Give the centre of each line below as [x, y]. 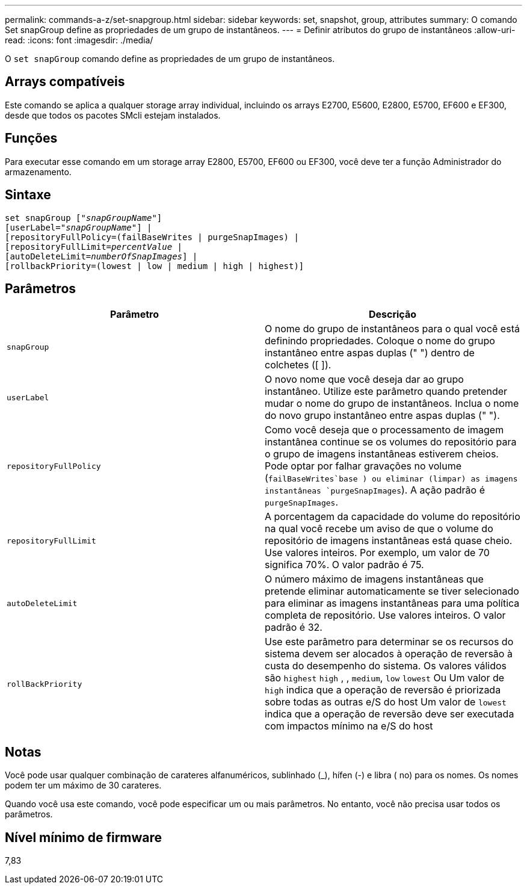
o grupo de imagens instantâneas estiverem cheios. [382, 454]
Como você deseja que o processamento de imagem [384, 430]
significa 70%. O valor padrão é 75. [344, 565]
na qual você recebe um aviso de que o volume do [379, 529]
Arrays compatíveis [65, 82]
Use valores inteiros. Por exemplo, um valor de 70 [377, 553]
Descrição [393, 314]
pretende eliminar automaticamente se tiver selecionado [392, 591]
